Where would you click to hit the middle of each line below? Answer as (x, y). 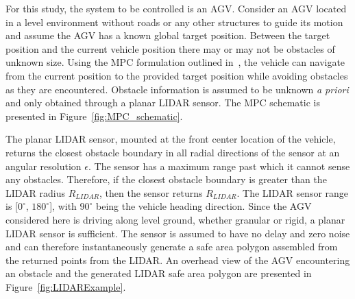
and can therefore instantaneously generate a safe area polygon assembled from (172, 247)
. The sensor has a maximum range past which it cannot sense (219, 166)
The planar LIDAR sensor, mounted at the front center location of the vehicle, (171, 139)
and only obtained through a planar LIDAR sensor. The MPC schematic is (163, 103)
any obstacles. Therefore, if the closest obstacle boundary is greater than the (166, 179)
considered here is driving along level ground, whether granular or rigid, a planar (175, 219)
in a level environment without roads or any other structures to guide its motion (174, 22)
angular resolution (44, 166)
